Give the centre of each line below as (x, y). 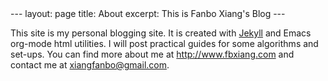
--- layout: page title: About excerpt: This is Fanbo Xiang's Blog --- (148, 13)
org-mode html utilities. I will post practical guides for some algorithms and (164, 43)
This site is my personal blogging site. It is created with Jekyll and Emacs (161, 33)
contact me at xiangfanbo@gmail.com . (90, 65)
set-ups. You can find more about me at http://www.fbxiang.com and (152, 54)
